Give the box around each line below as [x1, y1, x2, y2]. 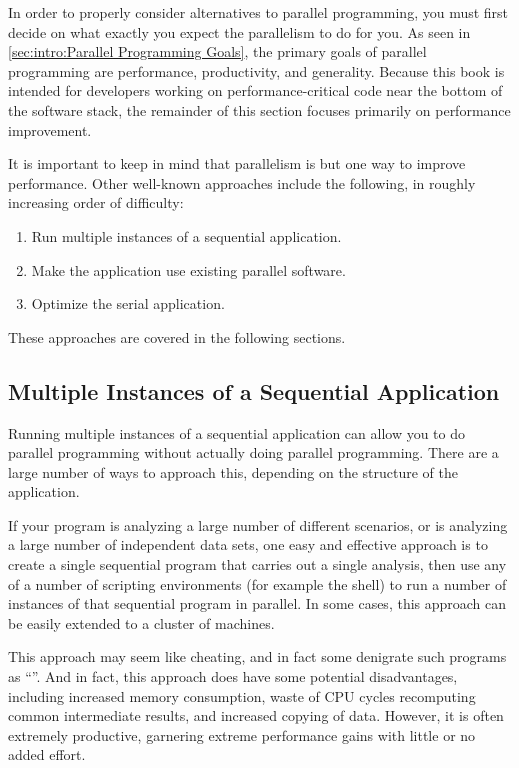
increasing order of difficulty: [8, 192, 184, 213]
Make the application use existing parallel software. [31, 259, 346, 280]
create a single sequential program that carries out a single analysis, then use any [8, 554, 507, 575]
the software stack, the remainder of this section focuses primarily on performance [8, 99, 511, 120]
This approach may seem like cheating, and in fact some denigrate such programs [8, 646, 507, 667]
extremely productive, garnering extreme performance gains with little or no [8, 724, 476, 745]
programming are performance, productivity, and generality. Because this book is [8, 60, 505, 81]
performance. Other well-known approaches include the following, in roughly [8, 172, 476, 193]
